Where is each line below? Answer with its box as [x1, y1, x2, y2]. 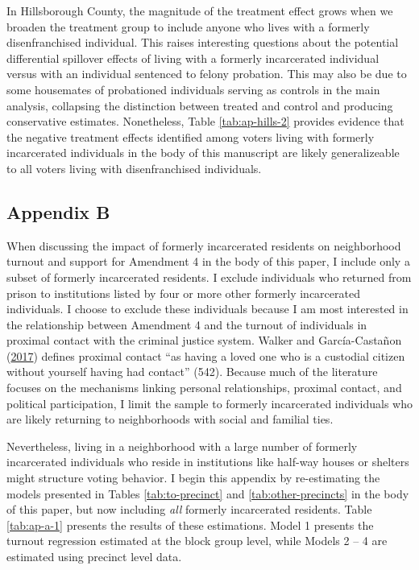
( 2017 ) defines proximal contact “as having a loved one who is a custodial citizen [6, 347, 405, 364]
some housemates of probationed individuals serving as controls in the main [6, 81, 380, 97]
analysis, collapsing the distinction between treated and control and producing [6, 97, 393, 114]
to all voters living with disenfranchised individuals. [6, 159, 262, 176]
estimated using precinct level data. [6, 548, 182, 565]
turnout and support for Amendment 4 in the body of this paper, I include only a [6, 253, 410, 270]
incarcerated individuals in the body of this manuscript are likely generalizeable [6, 144, 400, 161]
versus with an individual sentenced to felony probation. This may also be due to [6, 65, 407, 82]
